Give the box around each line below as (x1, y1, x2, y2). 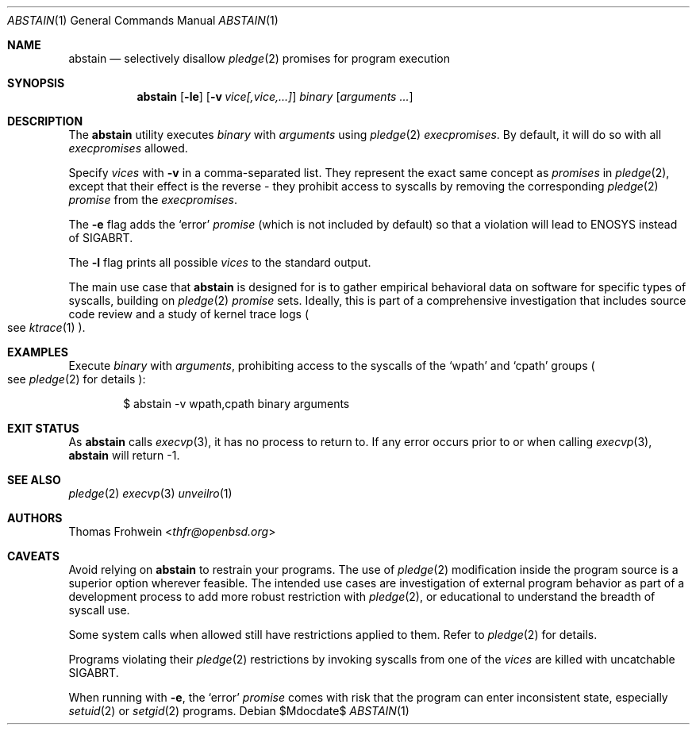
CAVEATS (7, 549, 60, 563)
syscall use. (68, 603, 130, 617)
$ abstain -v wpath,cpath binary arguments (123, 397, 350, 410)
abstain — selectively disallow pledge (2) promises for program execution (68, 52, 450, 65)
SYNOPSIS (7, 76, 65, 90)
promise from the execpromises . (68, 193, 237, 206)
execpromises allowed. (68, 141, 188, 155)
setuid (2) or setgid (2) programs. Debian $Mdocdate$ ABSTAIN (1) (68, 704, 410, 718)
